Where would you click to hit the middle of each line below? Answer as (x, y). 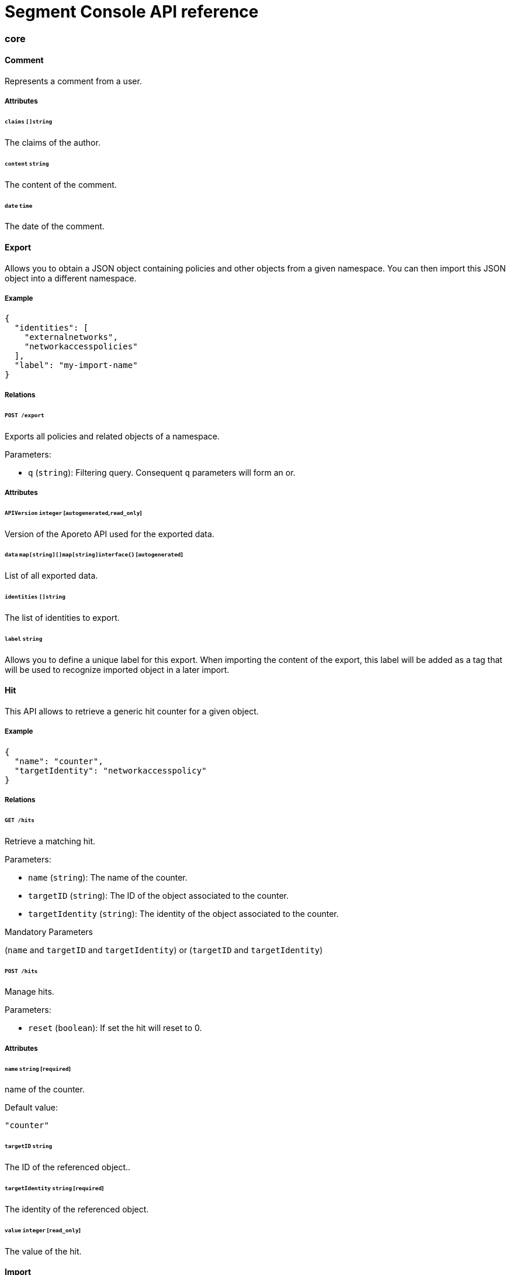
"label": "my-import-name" (76, 365)
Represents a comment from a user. (73, 81)
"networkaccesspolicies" (81, 347)
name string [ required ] (38, 1068)
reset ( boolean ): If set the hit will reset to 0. (115, 1028)
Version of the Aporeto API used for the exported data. (110, 534)
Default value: (32, 1108)
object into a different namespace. (71, 278)
